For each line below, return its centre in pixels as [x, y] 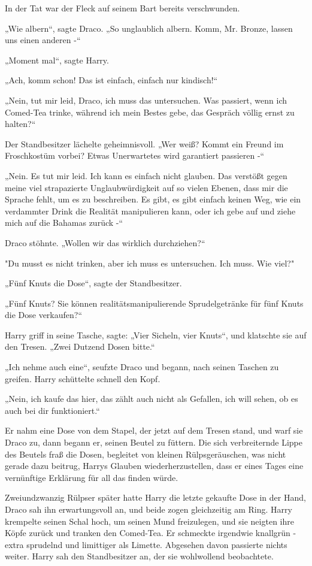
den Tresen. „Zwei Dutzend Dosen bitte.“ [80, 346]
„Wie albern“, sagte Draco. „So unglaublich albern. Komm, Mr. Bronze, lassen [149, 28]
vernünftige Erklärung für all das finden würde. [92, 477]
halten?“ [20, 124]
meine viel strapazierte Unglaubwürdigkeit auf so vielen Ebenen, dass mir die [146, 187]
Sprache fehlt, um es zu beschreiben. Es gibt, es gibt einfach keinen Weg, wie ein [153, 199]
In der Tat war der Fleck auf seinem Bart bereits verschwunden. [122, 8]
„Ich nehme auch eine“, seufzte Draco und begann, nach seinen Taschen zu [142, 367]
